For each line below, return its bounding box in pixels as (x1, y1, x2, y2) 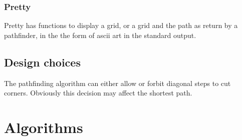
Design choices (4, 54, 81, 69)
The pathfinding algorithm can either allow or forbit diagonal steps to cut (4, 77, 231, 88)
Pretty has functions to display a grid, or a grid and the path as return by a (4, 20, 238, 30)
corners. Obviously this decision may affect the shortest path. (4, 87, 192, 98)
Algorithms (4, 116, 83, 137)
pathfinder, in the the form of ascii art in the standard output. (4, 29, 196, 40)
